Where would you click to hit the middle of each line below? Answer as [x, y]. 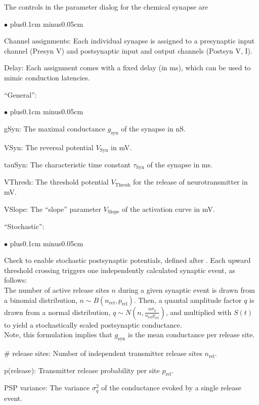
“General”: [20, 94]
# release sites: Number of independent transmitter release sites [103, 353]
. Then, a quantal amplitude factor [188, 300]
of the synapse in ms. [180, 164]
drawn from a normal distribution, [57, 312]
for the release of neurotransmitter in [190, 182]
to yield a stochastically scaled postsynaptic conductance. [93, 324]
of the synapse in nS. [153, 128]
